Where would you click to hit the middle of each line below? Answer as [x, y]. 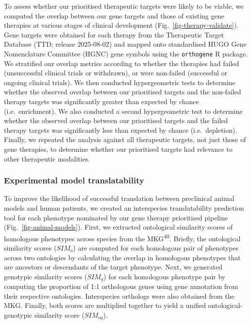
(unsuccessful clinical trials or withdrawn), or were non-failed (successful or [116, 73]
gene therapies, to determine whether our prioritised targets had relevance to [118, 149]
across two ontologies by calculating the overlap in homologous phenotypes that [122, 257]
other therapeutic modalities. [47, 158]
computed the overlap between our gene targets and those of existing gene [114, 15]
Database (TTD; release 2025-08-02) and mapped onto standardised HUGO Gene [125, 44]
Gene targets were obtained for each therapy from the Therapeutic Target [114, 34]
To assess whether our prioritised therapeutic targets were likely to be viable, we [124, 6]
